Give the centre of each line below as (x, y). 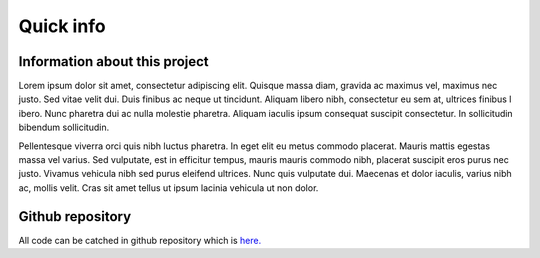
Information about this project (113, 61)
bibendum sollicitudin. (64, 127)
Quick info (62, 26)
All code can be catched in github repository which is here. (140, 240)
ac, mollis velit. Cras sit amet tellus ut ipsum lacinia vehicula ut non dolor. (168, 187)
